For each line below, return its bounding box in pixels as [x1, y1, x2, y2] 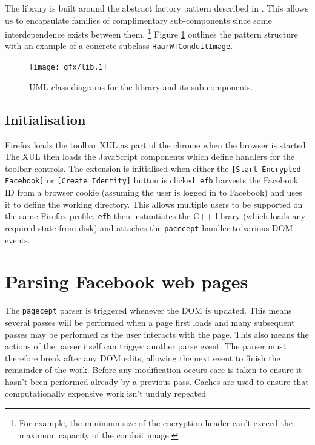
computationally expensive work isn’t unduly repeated [5, 387, 206, 400]
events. [5, 233, 30, 246]
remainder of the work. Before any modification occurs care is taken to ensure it [5, 363, 302, 376]
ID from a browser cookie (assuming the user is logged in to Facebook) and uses [5, 186, 302, 199]
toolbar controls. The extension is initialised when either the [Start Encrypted [5, 162, 301, 174]
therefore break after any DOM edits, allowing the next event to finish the [5, 351, 280, 364]
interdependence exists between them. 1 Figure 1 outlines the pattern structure [5, 26, 298, 40]
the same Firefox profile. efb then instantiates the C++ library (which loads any [5, 209, 306, 222]
